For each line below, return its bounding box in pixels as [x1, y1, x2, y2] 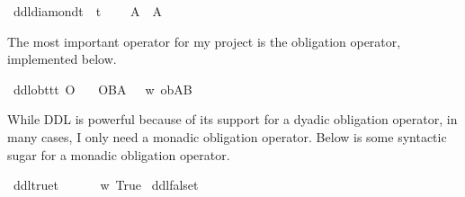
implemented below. [7, 49, 117, 68]
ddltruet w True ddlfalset [13, 175, 199, 194]
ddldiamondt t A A [13, 2, 162, 20]
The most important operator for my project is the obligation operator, [7, 31, 401, 50]
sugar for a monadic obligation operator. [7, 145, 230, 164]
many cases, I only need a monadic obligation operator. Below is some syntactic [7, 127, 447, 146]
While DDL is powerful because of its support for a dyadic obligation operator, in [7, 110, 458, 129]
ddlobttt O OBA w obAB [13, 79, 192, 98]
